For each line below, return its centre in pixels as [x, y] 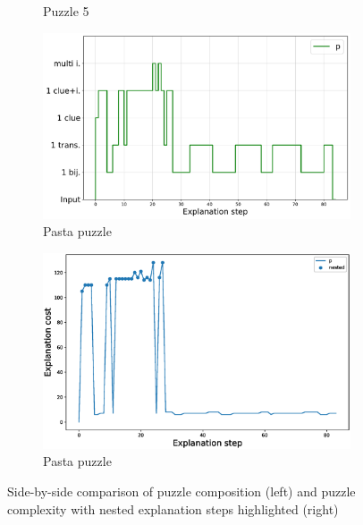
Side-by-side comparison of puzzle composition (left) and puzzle [181, 491]
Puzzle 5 [66, 11]
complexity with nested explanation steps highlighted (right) [173, 508]
